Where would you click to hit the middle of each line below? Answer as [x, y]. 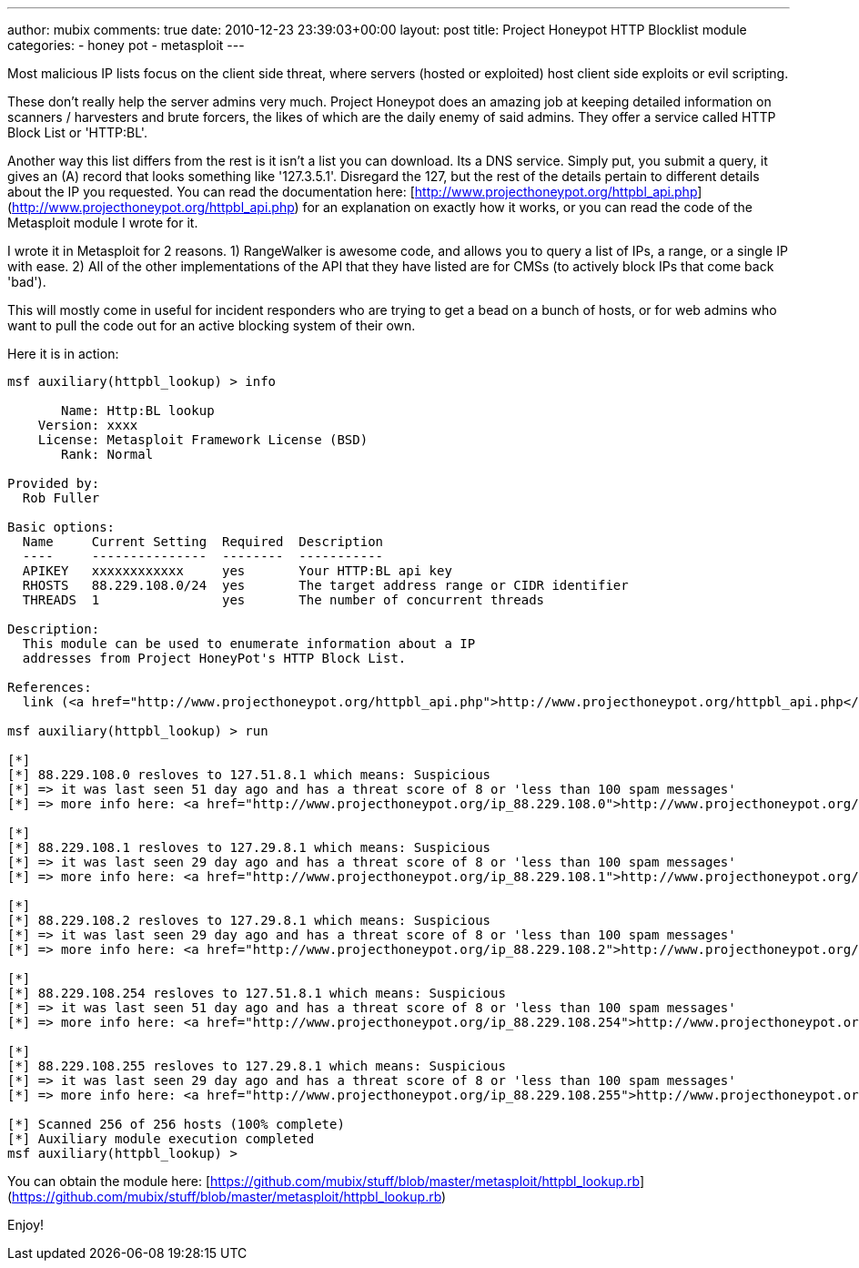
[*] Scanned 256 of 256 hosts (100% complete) [176, 1124]
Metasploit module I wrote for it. [103, 223]
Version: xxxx [88, 425]
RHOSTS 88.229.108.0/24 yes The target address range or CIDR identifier [325, 585]
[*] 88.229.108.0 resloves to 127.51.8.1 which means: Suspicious [249, 775]
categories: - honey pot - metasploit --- [126, 45]
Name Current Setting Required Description [203, 542]
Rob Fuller [61, 498]
